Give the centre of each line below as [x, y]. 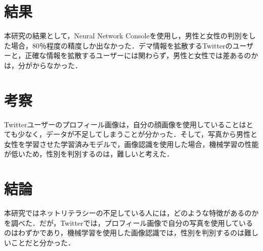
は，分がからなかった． [43, 65]
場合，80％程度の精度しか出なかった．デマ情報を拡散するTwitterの [122, 45]
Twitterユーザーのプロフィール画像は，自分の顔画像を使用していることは [125, 124]
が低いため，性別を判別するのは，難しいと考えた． [89, 154]
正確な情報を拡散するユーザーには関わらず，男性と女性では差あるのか [142, 55]
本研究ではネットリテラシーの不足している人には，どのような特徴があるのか [131, 213]
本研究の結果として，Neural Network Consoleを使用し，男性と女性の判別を [126, 36]
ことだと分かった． [43, 242]
